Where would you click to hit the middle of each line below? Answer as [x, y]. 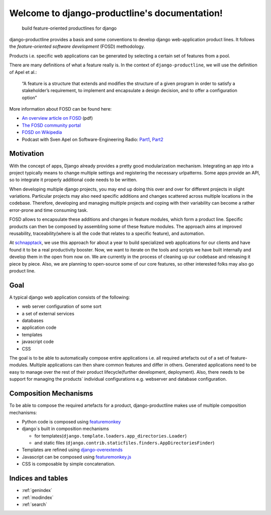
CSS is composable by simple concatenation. [69, 464]
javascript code [38, 341]
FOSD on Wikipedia [42, 132]
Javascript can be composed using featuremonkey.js [77, 457]
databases [33, 321]
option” [29, 98]
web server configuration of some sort [62, 306]
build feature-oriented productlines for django [69, 28]
